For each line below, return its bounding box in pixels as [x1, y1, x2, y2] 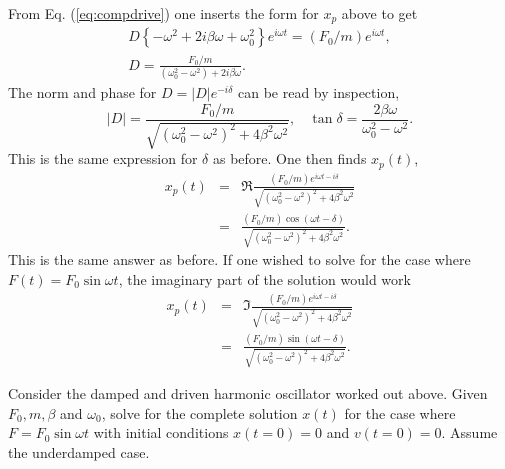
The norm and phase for [8, 82, 157, 103]
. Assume [441, 422, 498, 443]
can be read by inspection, [237, 82, 400, 103]
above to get [341, 3, 418, 23]
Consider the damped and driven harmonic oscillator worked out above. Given [8, 383, 488, 404]
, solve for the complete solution [101, 402, 298, 423]
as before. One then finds [212, 148, 367, 169]
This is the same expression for [8, 148, 198, 169]
